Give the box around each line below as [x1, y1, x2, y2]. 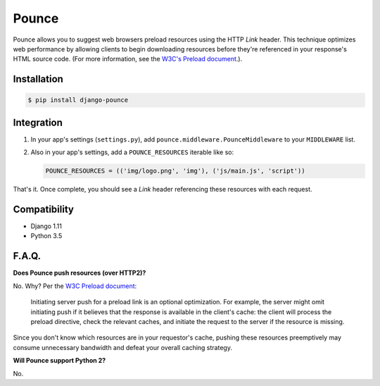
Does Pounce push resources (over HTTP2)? [13, 268, 146, 278]
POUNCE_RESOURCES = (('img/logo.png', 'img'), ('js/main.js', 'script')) [45, 167, 305, 175]
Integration [13, 116, 63, 128]
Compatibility [13, 204, 74, 215]
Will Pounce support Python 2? [13, 356, 106, 365]
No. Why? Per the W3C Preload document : [13, 282, 137, 290]
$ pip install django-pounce [27, 96, 129, 104]
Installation [13, 73, 63, 85]
